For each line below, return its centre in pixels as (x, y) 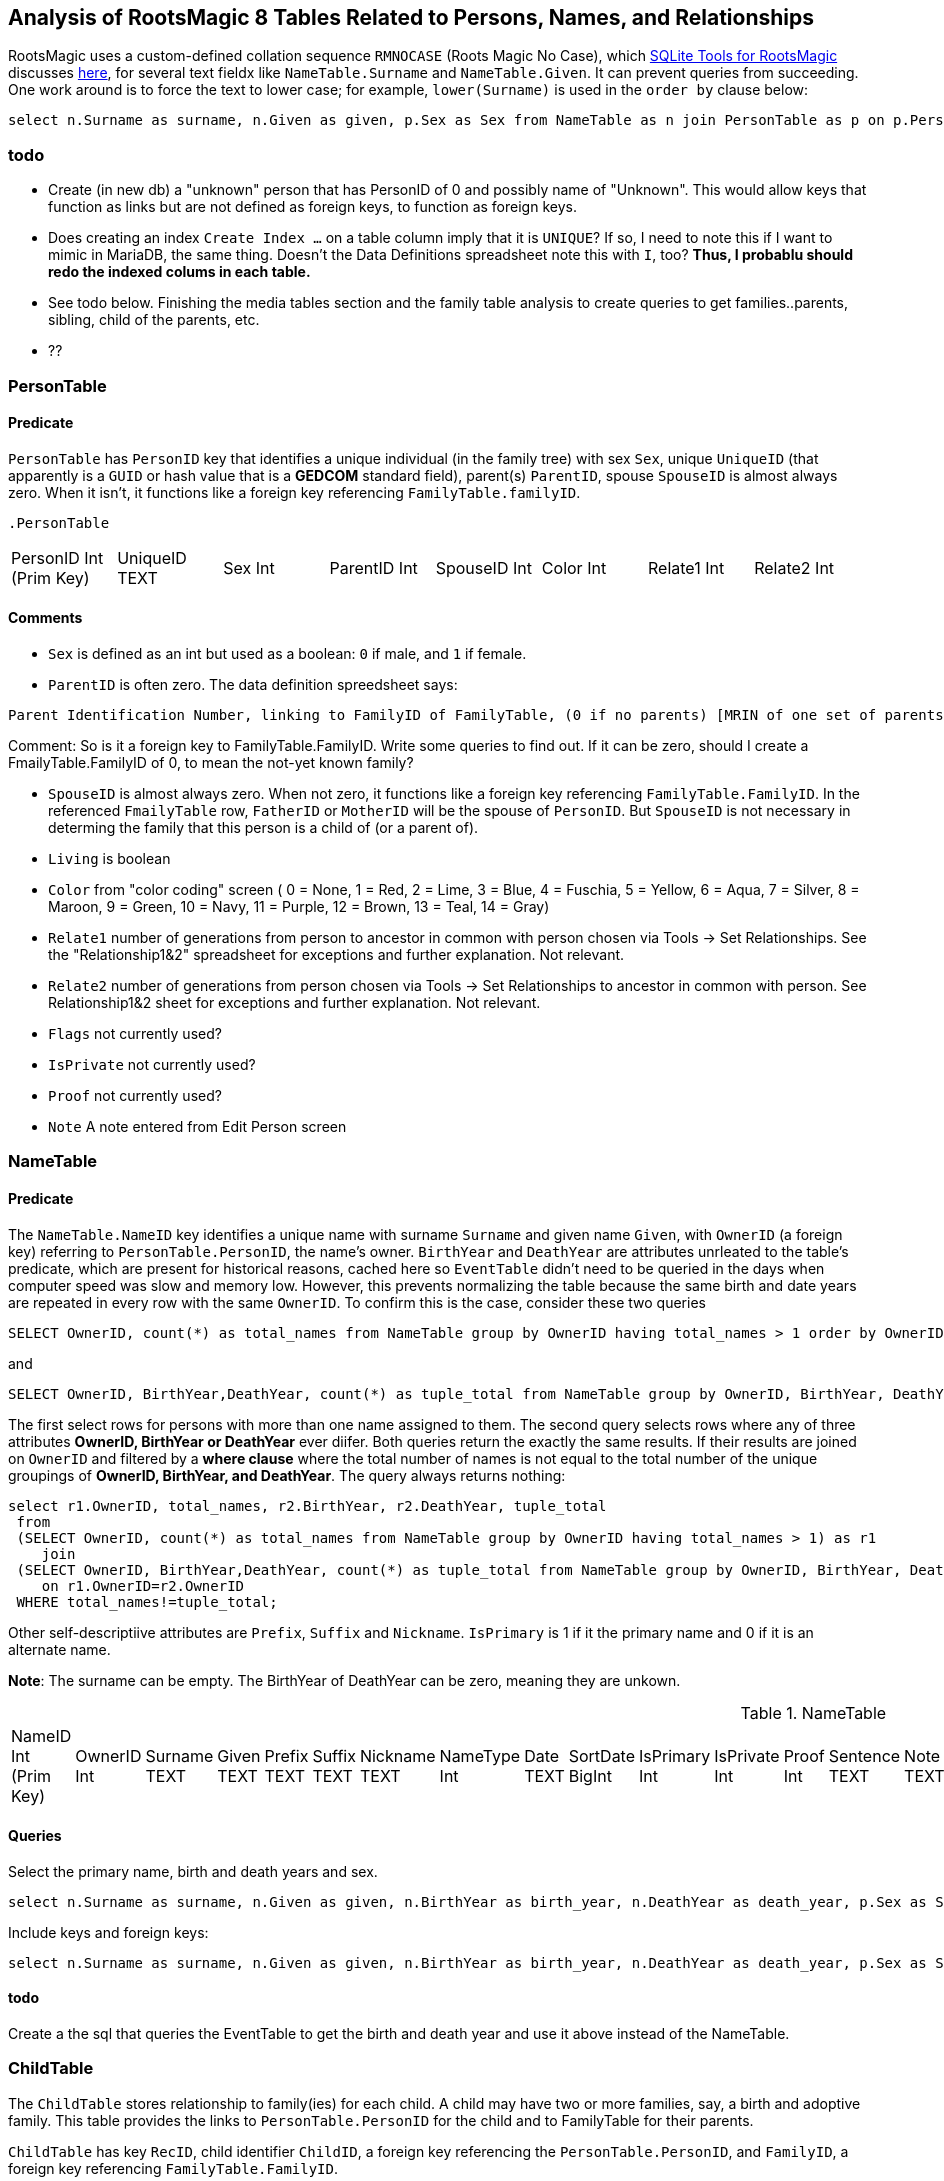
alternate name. (59, 1649)
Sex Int (249, 567)
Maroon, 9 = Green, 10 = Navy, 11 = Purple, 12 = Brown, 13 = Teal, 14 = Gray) (299, 906)
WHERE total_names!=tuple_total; (147, 1601)
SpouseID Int (483, 567)
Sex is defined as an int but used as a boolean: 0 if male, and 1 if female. (287, 653)
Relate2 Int (794, 567)
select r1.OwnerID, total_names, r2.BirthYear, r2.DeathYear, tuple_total (307, 1505)
